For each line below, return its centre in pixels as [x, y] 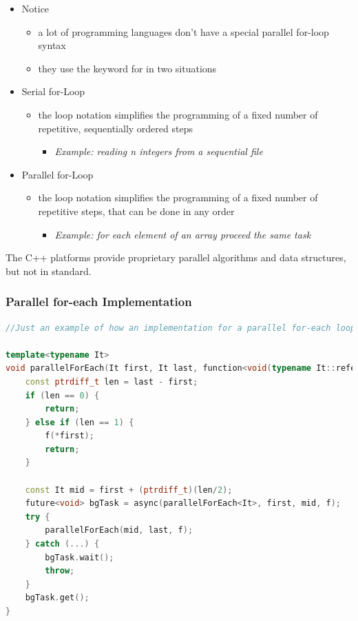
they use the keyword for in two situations [127, 68]
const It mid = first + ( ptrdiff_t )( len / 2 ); [129, 490]
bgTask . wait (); [80, 557]
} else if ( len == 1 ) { [80, 422]
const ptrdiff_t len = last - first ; [112, 381]
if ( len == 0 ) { [62, 395]
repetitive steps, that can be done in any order [136, 211]
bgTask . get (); [57, 598]
